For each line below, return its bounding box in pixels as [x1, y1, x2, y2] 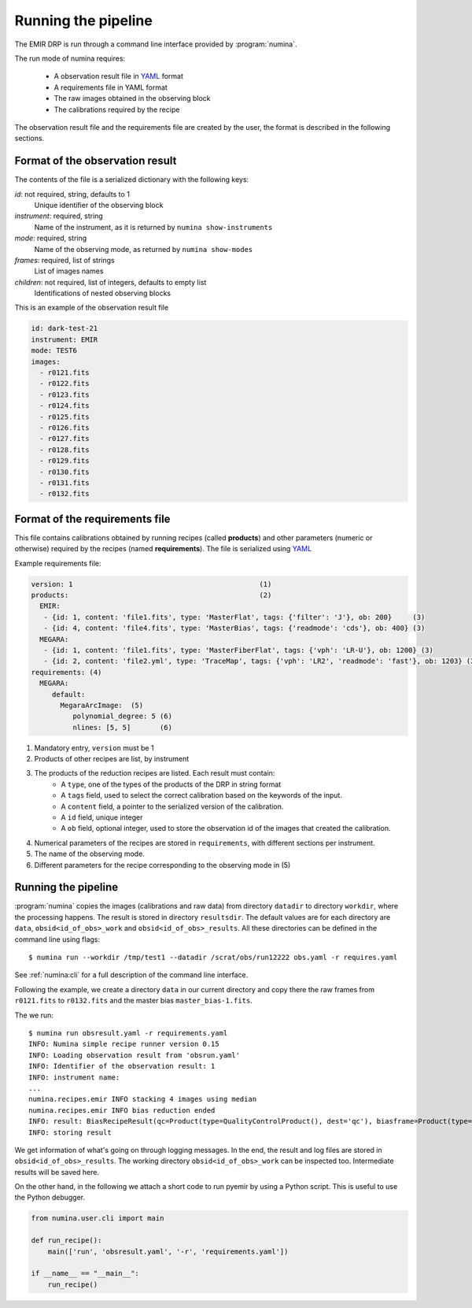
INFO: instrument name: [28, 1073, 120, 1082]
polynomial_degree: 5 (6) [72, 712, 173, 721]
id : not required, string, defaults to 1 [14, 189, 130, 198]
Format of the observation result [14, 154, 177, 168]
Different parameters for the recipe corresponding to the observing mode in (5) [34, 860, 291, 869]
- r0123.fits [39, 390, 90, 399]
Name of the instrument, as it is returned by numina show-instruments [34, 222, 273, 232]
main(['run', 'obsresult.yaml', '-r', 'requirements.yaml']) [47, 1247, 289, 1256]
